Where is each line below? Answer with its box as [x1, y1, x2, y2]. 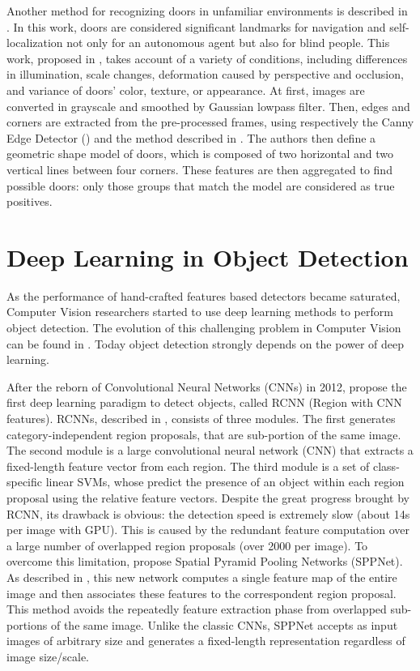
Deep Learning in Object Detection [6, 240, 409, 273]
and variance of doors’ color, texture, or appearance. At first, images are [6, 81, 365, 98]
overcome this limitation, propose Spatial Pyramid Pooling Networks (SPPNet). [6, 553, 403, 570]
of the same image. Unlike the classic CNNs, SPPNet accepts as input [50, 616, 398, 633]
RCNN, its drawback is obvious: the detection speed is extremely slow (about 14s [6, 505, 410, 522]
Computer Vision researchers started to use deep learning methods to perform [6, 303, 393, 320]
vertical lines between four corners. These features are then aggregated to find [6, 160, 392, 177]
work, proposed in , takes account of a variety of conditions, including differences [6, 49, 408, 66]
